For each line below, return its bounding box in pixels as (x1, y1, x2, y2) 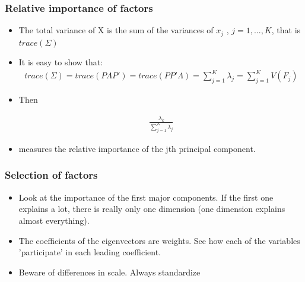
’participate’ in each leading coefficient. (18, 246, 161, 258)
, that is (271, 24, 301, 36)
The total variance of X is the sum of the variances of (18, 24, 214, 36)
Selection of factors (5, 167, 98, 182)
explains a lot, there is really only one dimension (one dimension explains (18, 202, 285, 215)
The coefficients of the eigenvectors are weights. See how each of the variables (18, 234, 300, 246)
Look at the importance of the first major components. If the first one (18, 191, 274, 203)
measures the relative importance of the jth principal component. (18, 142, 256, 154)
